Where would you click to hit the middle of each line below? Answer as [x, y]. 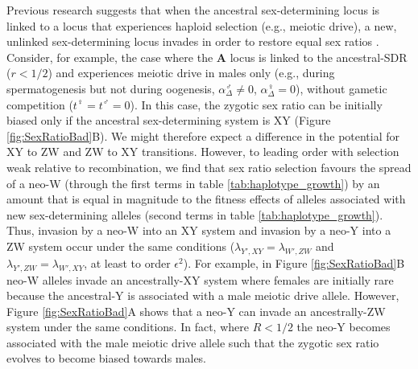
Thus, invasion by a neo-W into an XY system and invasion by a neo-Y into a [199, 230]
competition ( [40, 104]
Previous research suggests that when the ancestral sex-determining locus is [193, 10]
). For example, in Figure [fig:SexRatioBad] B [294, 262]
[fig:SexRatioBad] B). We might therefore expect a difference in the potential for [203, 135]
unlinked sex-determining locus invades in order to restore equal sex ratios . [193, 41]
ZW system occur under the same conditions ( [121, 246]
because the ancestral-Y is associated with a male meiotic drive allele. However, [203, 295]
